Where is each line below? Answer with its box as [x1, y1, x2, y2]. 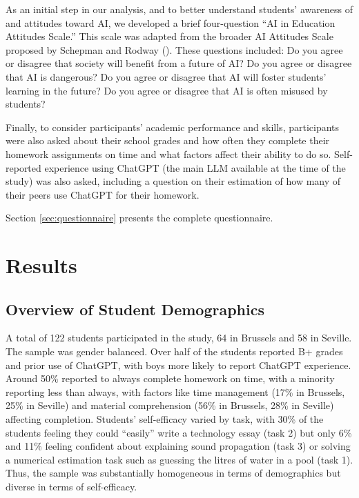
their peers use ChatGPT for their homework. [6, 187, 200, 201]
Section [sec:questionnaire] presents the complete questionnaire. [6, 210, 273, 225]
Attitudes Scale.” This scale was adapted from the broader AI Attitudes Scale [6, 29, 333, 43]
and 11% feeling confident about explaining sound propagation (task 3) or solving [6, 439, 351, 453]
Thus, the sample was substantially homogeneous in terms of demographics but [6, 466, 341, 480]
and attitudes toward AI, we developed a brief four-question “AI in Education [6, 15, 336, 30]
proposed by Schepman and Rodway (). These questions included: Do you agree [6, 42, 343, 57]
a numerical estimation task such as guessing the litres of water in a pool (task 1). [6, 452, 353, 466]
